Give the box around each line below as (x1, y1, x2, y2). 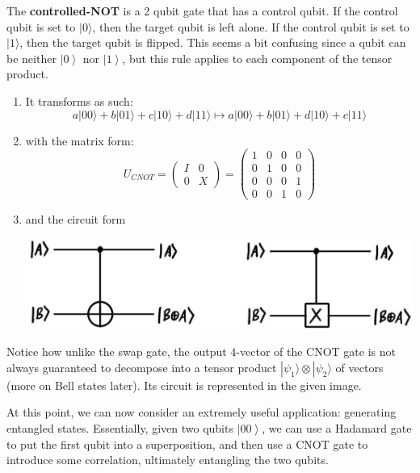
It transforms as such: (25, 92, 133, 109)
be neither (6, 49, 57, 66)
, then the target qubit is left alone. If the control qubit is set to (92, 18, 409, 35)
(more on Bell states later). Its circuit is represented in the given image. (6, 376, 362, 393)
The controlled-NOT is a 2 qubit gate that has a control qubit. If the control (6, 2, 398, 19)
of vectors (335, 358, 384, 375)
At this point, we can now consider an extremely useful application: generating (6, 404, 397, 421)
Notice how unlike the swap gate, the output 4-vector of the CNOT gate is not (6, 343, 396, 360)
